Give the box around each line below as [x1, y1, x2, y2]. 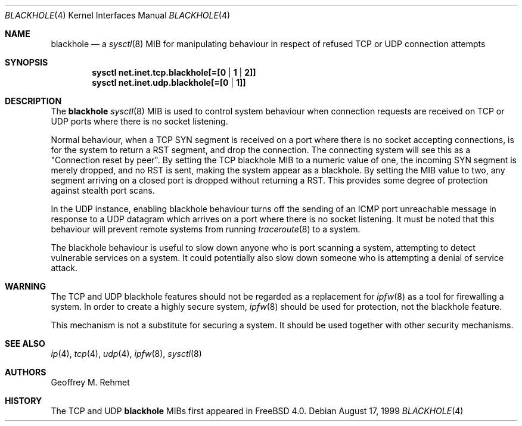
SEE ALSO [5, 338, 45, 349]
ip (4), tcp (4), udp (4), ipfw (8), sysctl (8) [51, 349, 202, 359]
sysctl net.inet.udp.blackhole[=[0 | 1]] [92, 77, 246, 88]
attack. [51, 263, 78, 273]
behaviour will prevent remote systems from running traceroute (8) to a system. [51, 224, 361, 234]
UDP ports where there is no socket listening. [51, 116, 228, 126]
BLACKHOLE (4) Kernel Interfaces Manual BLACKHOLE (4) [5, 10, 231, 20]
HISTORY [5, 396, 42, 406]
